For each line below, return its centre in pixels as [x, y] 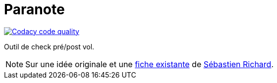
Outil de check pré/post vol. [49, 46]
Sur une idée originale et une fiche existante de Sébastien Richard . [149, 64]
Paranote [34, 9]
